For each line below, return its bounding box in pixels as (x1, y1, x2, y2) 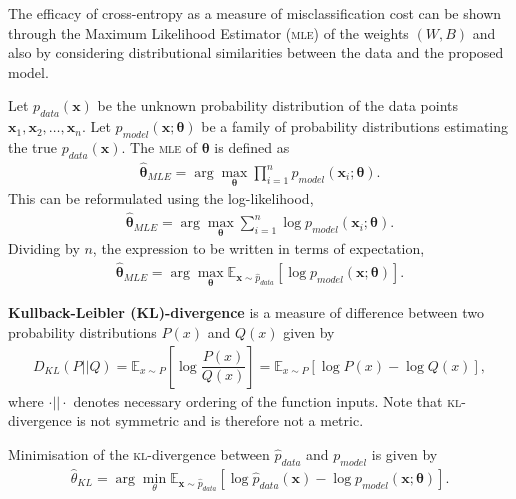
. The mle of (121, 136, 198, 157)
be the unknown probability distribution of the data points (97, 95, 458, 116)
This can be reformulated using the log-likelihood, (8, 188, 314, 209)
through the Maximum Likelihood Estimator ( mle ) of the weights (8, 22, 409, 43)
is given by (371, 443, 438, 464)
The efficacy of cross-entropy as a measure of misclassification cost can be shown (8, 3, 502, 23)
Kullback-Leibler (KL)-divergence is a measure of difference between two (8, 302, 485, 323)
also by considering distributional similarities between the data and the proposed (8, 42, 504, 63)
